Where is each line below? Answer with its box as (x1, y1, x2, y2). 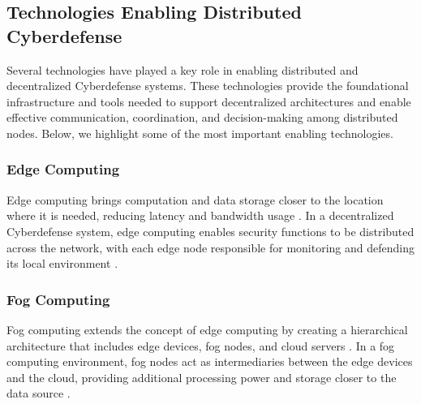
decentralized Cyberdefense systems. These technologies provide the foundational (6, 77, 409, 94)
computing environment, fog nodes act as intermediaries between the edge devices (6, 353, 413, 370)
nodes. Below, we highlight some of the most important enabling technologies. (6, 124, 393, 141)
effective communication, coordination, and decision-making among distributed (6, 109, 398, 126)
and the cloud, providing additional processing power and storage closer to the (6, 368, 397, 385)
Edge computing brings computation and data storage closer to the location (6, 191, 384, 208)
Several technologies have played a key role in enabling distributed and (6, 61, 359, 78)
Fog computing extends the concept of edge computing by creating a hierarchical (6, 320, 408, 337)
